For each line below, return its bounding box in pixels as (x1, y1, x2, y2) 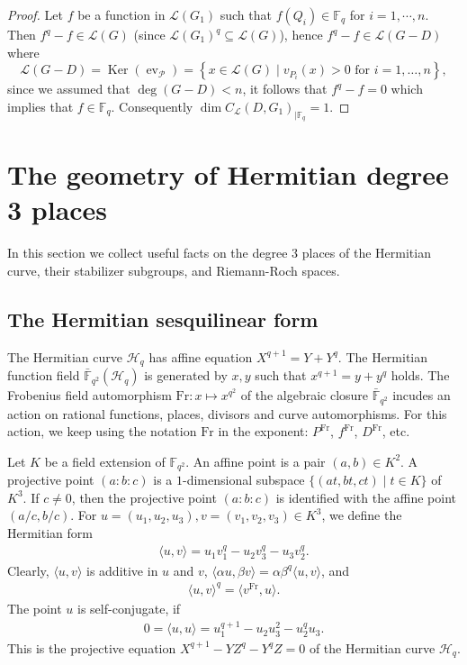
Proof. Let (7, 5, 63, 23)
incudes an (392, 386, 451, 405)
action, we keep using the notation (7, 422, 197, 441)
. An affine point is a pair (185, 451, 326, 470)
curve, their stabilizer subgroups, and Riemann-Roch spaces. (7, 260, 340, 279)
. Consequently (111, 96, 193, 115)
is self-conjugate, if (77, 599, 181, 617)
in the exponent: (218, 422, 309, 441)
